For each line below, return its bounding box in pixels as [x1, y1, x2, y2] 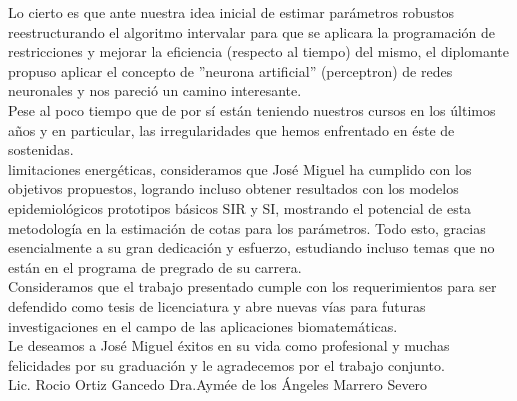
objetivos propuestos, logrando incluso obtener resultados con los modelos [8, 178, 459, 199]
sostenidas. [8, 139, 74, 160]
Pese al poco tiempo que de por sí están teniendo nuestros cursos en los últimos [8, 99, 496, 120]
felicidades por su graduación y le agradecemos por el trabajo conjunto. [8, 354, 445, 375]
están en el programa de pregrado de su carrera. [8, 256, 302, 277]
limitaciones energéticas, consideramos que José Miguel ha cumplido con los [8, 158, 472, 179]
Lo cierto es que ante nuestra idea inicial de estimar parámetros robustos [8, 2, 455, 22]
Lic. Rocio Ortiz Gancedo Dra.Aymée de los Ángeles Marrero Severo [8, 374, 428, 395]
